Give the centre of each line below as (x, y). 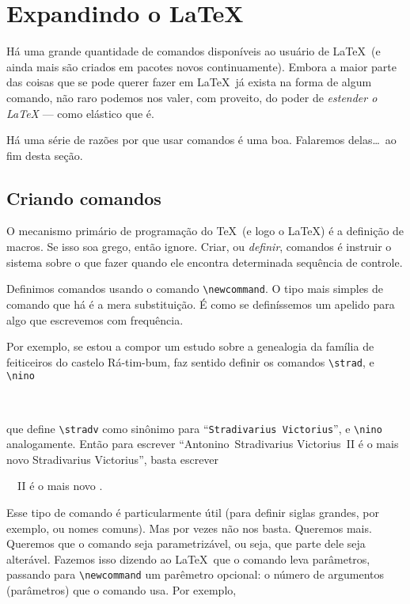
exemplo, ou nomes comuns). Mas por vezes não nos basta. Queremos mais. (189, 528)
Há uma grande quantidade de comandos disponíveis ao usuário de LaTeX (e (194, 51)
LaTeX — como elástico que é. (80, 113)
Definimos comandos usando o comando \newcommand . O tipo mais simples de (195, 289)
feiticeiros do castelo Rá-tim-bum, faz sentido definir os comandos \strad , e (190, 361)
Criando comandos (84, 198)
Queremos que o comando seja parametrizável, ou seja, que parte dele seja (186, 543)
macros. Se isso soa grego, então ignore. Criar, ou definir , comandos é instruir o (199, 247)
